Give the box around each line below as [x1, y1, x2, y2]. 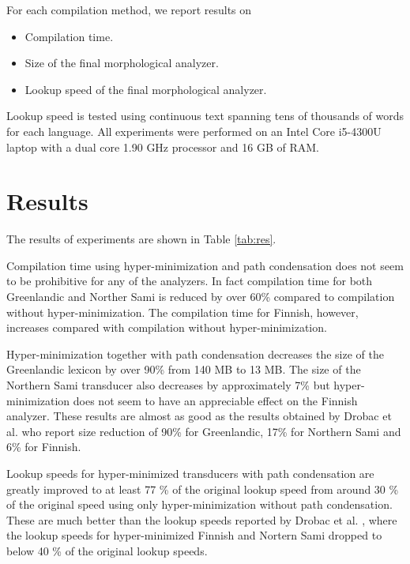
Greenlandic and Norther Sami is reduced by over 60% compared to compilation [6, 288, 395, 305]
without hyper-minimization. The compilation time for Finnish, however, [6, 303, 359, 320]
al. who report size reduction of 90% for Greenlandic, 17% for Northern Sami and [6, 423, 401, 439]
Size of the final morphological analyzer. [24, 55, 219, 71]
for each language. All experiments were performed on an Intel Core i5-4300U [6, 122, 382, 139]
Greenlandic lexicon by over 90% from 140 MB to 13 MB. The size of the [6, 361, 361, 378]
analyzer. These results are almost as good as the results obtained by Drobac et [6, 408, 392, 424]
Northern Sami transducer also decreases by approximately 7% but [6, 377, 330, 393]
